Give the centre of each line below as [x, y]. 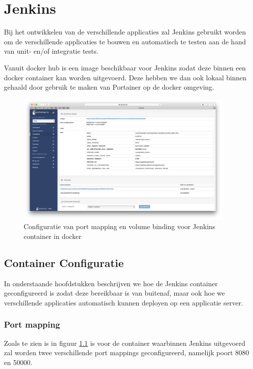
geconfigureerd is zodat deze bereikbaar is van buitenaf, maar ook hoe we [114, 293]
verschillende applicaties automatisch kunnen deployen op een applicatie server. [124, 302]
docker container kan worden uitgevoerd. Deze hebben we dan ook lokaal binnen [125, 77]
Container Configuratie [64, 262]
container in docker [53, 236]
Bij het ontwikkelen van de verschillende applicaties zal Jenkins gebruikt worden [125, 32]
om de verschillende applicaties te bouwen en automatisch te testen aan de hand [125, 41]
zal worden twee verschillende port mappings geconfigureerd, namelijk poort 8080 [126, 352]
